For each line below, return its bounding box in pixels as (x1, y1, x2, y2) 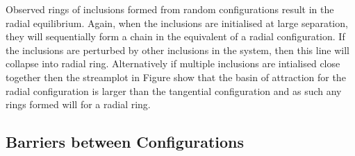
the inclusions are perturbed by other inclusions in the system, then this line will (6, 42, 349, 57)
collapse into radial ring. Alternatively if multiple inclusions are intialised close (6, 56, 340, 71)
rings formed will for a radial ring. (6, 97, 151, 112)
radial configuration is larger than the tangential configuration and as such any (6, 83, 342, 98)
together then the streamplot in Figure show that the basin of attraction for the (6, 69, 346, 84)
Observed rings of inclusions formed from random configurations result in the (6, 2, 334, 16)
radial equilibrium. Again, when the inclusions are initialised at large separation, (6, 15, 348, 30)
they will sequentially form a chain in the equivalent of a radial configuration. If (6, 29, 345, 44)
